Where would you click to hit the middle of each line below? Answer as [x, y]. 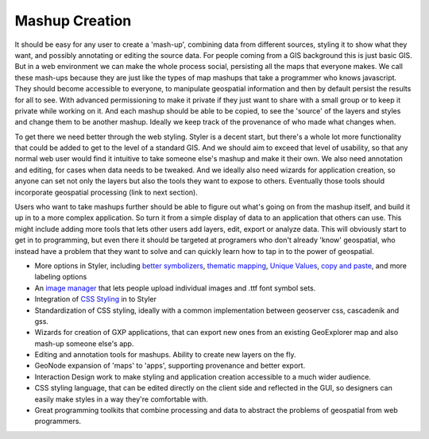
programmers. [58, 422]
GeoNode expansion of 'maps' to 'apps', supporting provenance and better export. [170, 366]
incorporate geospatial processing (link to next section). [106, 192]
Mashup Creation [73, 21]
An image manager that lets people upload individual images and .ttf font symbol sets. [175, 288]
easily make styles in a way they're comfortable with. [121, 399]
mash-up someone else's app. [84, 343]
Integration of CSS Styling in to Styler [95, 299]
